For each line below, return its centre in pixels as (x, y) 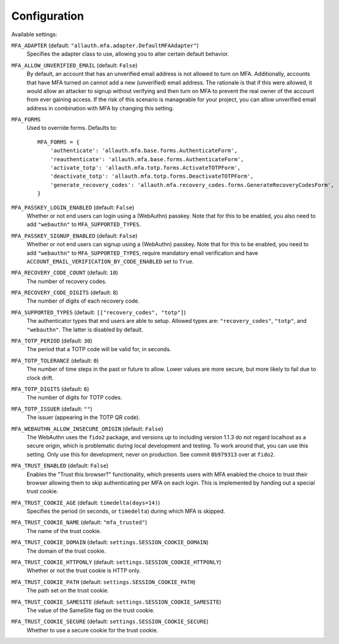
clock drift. (40, 377)
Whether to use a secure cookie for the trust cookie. (92, 630)
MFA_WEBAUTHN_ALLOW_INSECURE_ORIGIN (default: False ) (87, 428)
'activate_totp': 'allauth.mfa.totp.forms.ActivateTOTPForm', (145, 168)
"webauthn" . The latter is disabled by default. (85, 329)
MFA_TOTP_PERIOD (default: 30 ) (52, 341)
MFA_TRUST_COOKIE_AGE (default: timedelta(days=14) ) (86, 502)
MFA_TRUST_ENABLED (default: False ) (60, 466)
